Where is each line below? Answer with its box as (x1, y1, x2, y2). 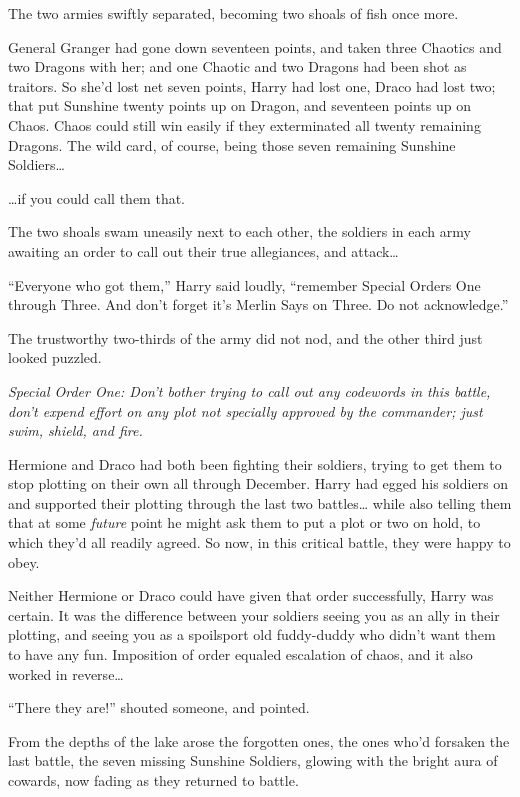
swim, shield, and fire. (8, 420, 143, 441)
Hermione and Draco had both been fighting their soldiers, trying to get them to (8, 453, 502, 474)
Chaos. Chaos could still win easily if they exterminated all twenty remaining (8, 114, 481, 135)
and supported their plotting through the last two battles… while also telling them (8, 492, 512, 513)
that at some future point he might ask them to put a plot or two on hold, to (8, 512, 481, 533)
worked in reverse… (8, 663, 124, 684)
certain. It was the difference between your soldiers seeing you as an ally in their (8, 604, 500, 625)
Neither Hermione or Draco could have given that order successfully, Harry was (8, 585, 494, 606)
